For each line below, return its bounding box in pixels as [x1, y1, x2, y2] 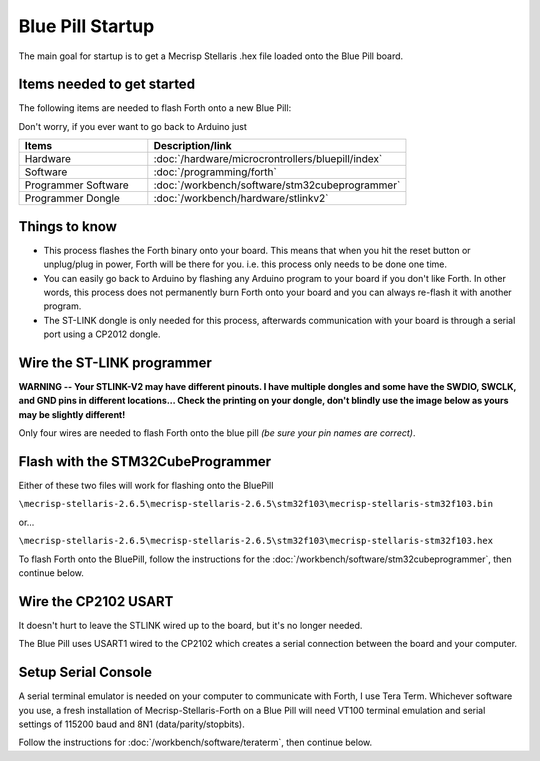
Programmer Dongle [24, 191, 120, 205]
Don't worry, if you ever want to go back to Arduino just [18, 120, 247, 132]
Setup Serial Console [18, 664, 153, 681]
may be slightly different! [18, 408, 126, 420]
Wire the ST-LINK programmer [18, 354, 212, 371]
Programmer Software [24, 178, 129, 192]
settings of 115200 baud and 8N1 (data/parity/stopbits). [18, 718, 245, 730]
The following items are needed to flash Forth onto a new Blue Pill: [18, 102, 292, 114]
